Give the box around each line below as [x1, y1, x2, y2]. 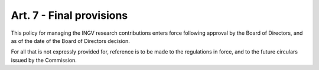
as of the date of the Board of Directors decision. [11, 37, 130, 44]
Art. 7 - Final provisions [11, 9, 128, 22]
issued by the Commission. [11, 56, 77, 64]
